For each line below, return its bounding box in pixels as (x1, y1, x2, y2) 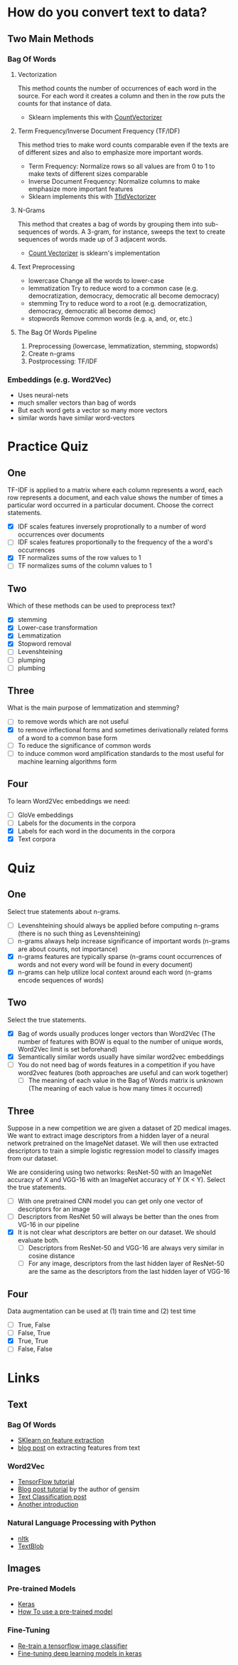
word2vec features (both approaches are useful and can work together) (17, 1069, 229, 1077)
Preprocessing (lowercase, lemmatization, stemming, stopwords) (28, 341, 219, 350)
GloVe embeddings (17, 810, 74, 819)
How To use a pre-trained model (17, 1607, 113, 1616)
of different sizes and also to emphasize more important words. (17, 147, 204, 157)
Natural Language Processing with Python (7, 1518, 156, 1528)
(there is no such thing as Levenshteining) (17, 929, 141, 938)
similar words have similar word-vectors (17, 414, 135, 422)
